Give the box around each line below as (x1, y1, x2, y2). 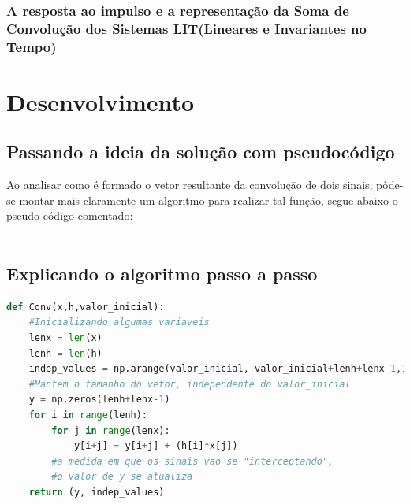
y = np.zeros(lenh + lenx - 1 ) (28, 394, 170, 406)
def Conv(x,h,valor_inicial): (6, 301, 165, 313)
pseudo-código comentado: (6, 207, 133, 224)
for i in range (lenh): (28, 409, 148, 421)
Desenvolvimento (6, 85, 195, 117)
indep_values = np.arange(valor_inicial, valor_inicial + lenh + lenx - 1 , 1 (28, 363, 408, 375)
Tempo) (6, 36, 57, 56)
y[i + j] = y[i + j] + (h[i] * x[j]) (73, 440, 238, 452)
